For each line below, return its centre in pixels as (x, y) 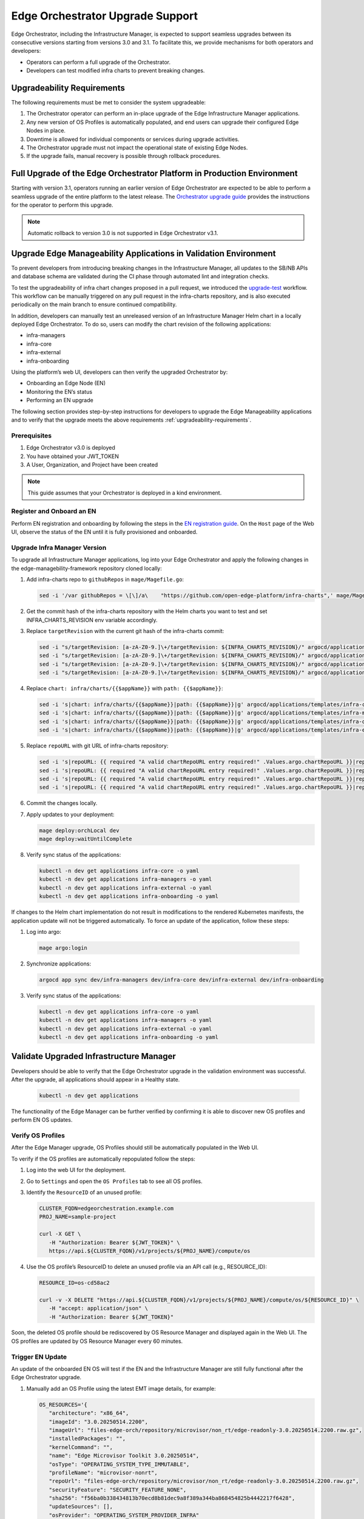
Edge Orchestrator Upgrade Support (105, 16)
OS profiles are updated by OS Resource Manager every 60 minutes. (97, 1341)
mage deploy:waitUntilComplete (86, 839)
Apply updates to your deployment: (70, 814)
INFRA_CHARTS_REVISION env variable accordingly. (92, 620)
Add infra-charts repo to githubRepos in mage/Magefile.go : (105, 580)
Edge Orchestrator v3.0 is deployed (71, 448)
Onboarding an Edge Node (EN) (66, 383)
